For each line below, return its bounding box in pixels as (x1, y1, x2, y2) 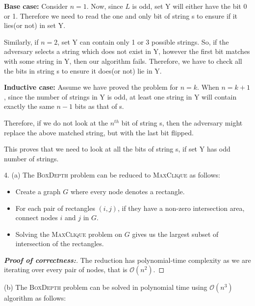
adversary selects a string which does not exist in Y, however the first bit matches (4, 46, 250, 56)
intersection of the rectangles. (15, 238, 104, 249)
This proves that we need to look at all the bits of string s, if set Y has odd (4, 144, 230, 154)
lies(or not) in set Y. (4, 20, 66, 30)
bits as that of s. (75, 101, 124, 111)
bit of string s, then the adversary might (121, 117, 243, 127)
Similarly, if (4, 36, 39, 47)
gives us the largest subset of (132, 229, 219, 239)
